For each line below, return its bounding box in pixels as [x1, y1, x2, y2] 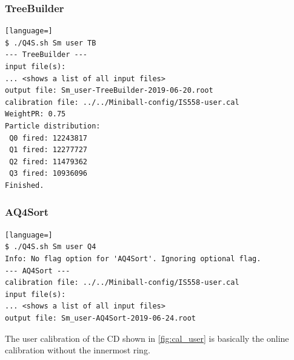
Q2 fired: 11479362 [9, 157, 88, 166]
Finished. [5, 181, 44, 190]
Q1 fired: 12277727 [9, 145, 88, 155]
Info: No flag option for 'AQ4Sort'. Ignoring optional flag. [5, 254, 261, 263]
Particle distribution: [5, 121, 101, 130]
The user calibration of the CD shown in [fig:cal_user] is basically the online [5, 332, 289, 344]
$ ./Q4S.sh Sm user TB [5, 38, 96, 47]
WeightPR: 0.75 [5, 110, 66, 119]
